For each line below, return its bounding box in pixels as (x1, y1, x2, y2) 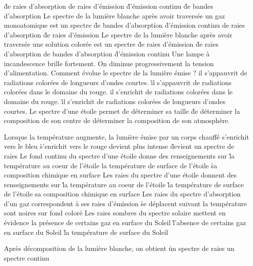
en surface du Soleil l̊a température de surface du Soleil (4, 227, 168, 237)
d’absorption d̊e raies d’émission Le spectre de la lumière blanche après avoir (4, 29, 233, 39)
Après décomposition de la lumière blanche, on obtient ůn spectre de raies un (4, 243, 235, 253)
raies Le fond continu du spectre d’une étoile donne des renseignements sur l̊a (4, 150, 235, 160)
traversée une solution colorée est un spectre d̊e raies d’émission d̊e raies (4, 39, 218, 49)
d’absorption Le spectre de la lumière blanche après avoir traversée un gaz (4, 10, 225, 20)
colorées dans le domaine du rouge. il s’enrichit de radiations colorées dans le (4, 87, 233, 97)
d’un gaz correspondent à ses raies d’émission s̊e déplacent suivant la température (4, 198, 247, 208)
